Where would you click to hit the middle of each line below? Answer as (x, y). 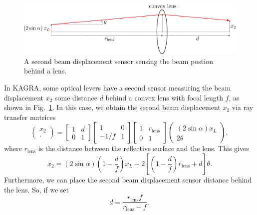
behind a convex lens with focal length (164, 97)
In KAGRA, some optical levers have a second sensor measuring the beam (118, 87)
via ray (243, 107)
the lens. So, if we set (37, 189)
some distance (76, 97)
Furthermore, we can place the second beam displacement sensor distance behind (128, 179)
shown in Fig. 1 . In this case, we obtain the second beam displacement (112, 107)
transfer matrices (30, 117)
